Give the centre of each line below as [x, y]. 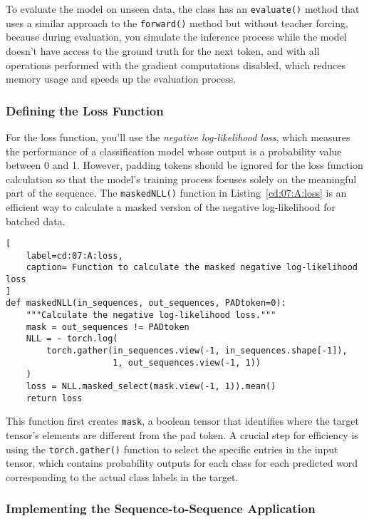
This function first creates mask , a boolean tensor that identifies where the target [182, 421]
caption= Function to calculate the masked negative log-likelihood [192, 268]
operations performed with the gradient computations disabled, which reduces [176, 65]
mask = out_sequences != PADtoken [108, 327]
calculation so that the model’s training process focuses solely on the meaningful [181, 179]
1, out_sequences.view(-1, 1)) [187, 362]
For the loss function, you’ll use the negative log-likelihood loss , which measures [178, 136]
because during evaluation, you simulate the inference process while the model [176, 37]
